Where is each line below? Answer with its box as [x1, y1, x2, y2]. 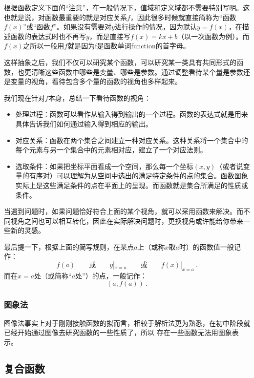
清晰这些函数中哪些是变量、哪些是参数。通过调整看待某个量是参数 [31, 66, 243, 77]
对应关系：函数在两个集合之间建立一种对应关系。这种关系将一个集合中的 [15, 135, 248, 145]
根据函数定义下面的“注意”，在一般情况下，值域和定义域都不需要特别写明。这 [4, 2, 250, 12]
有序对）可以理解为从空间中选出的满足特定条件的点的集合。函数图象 [29, 170, 248, 181]
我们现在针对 [4, 92, 45, 103]
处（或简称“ [34, 270, 72, 280]
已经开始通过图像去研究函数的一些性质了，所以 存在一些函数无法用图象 [4, 327, 232, 337]
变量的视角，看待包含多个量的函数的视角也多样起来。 [10, 76, 182, 86]
